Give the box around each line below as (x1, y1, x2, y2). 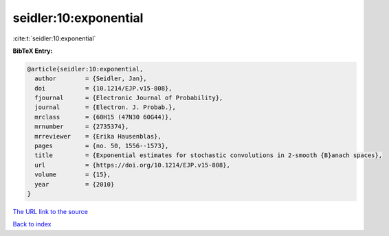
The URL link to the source (12, 207, 89, 215)
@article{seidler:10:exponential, (27, 65, 144, 73)
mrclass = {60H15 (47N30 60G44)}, (34, 113, 173, 121)
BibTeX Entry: (12, 47, 53, 55)
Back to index (12, 220, 52, 228)
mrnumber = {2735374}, (34, 123, 129, 130)
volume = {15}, (34, 171, 111, 178)
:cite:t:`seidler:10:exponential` (12, 34, 96, 43)
